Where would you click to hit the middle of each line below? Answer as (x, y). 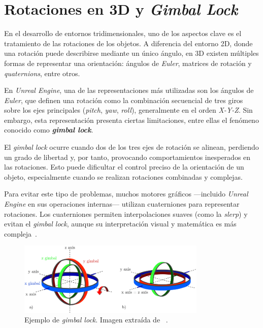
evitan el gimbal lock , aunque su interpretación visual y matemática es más (120, 224)
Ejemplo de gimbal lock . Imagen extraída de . (96, 320)
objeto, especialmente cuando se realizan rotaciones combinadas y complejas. (123, 176)
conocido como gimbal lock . (49, 130)
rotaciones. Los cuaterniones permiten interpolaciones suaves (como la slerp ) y (126, 214)
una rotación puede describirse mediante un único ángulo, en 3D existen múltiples (131, 53)
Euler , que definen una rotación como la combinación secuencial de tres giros (124, 100)
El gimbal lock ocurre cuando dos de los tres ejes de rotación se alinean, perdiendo (131, 147)
